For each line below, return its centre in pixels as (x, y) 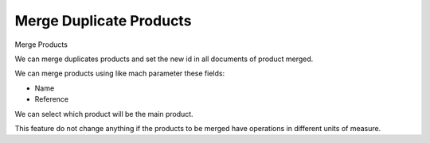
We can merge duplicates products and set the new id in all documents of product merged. (164, 59)
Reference (52, 99)
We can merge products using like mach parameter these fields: (120, 73)
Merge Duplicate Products (103, 21)
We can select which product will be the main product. (104, 114)
